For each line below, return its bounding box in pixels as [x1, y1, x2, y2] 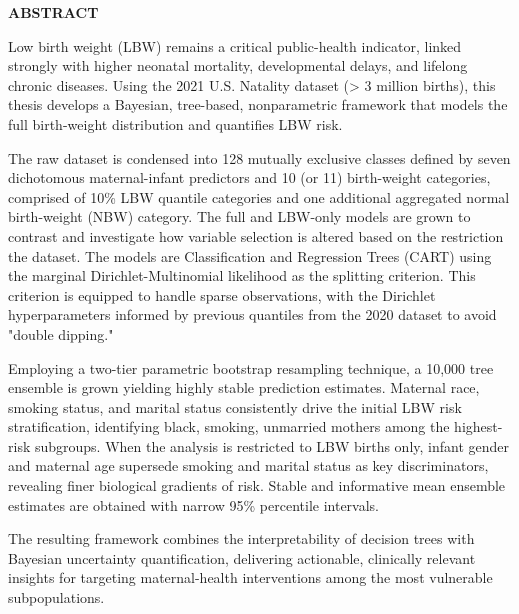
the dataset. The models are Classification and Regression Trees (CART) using [8, 245, 492, 266]
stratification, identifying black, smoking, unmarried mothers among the [8, 416, 450, 437]
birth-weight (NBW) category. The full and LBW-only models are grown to [8, 206, 471, 227]
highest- [454, 416, 503, 437]
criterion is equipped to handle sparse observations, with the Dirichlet [8, 284, 436, 305]
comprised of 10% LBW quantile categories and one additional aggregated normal [8, 186, 510, 207]
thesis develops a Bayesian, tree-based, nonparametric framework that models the [8, 94, 508, 115]
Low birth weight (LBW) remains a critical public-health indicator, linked [8, 35, 462, 56]
